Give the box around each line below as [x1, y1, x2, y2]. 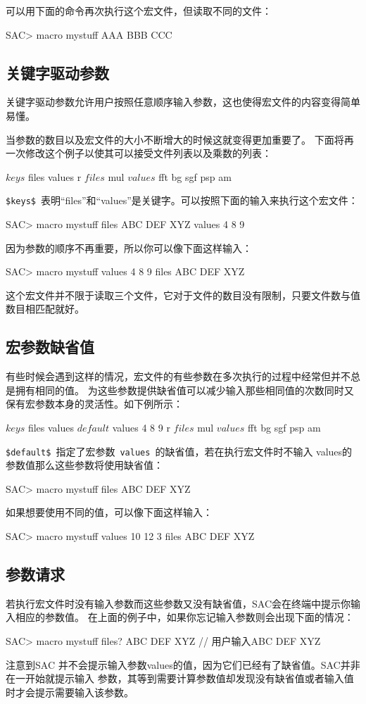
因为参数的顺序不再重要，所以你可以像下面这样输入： [6, 240, 252, 255]
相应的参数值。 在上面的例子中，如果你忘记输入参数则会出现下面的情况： [15, 610, 354, 624]
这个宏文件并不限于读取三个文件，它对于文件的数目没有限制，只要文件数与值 [6, 287, 360, 302]
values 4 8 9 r [112, 420, 170, 434]
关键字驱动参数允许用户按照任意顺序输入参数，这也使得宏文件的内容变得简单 [6, 94, 360, 109]
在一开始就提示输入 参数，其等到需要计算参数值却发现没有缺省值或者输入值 [6, 671, 354, 686]
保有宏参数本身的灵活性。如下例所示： [6, 396, 183, 411]
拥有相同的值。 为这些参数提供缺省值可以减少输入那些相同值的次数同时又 [15, 382, 354, 397]
